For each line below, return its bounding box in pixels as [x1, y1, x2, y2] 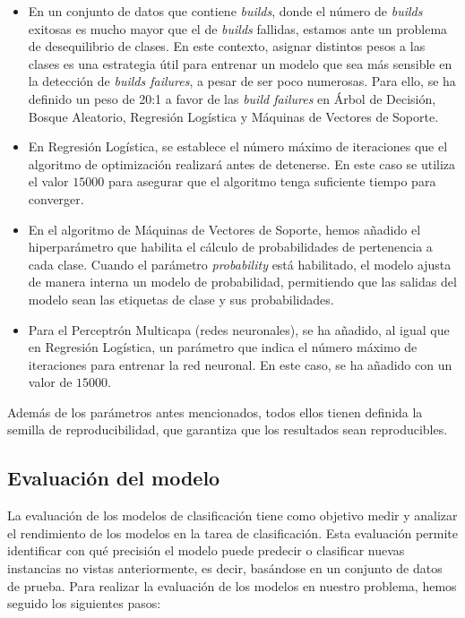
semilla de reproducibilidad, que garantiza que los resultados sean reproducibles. [7, 420, 448, 439]
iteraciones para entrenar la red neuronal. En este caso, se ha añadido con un [28, 355, 452, 373]
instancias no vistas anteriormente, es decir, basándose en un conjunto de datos [7, 559, 443, 578]
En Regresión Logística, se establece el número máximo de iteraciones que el [28, 137, 448, 156]
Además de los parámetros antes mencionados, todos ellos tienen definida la [7, 402, 423, 421]
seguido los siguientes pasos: [7, 594, 161, 613]
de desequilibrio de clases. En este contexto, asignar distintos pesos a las [28, 37, 426, 56]
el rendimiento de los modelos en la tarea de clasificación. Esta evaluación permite [7, 523, 459, 542]
